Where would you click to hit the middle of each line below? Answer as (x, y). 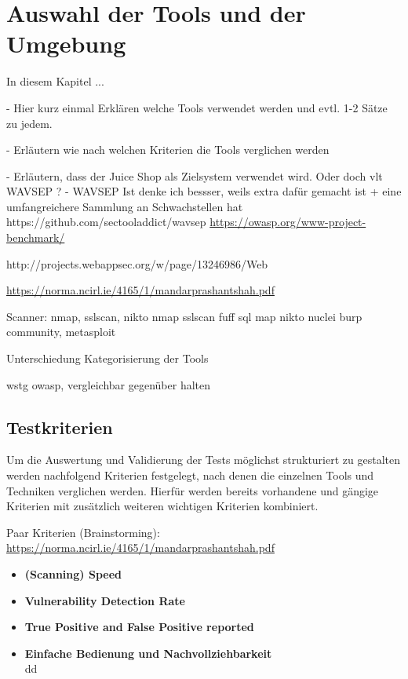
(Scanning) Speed (73, 573)
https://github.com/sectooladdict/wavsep (106, 222)
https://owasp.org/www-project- (288, 222)
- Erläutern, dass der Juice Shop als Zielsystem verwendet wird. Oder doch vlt (195, 175)
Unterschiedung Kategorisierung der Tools (107, 358)
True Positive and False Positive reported (139, 627)
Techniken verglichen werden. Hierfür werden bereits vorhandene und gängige (193, 490)
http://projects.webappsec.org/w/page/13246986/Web (137, 263)
